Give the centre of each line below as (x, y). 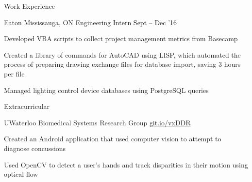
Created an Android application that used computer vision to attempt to (113, 139)
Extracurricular (27, 106)
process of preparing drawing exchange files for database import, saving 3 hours (122, 64)
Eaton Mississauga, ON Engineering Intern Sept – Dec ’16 (91, 22)
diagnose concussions (35, 148)
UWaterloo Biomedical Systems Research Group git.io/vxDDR (97, 122)
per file (14, 73)
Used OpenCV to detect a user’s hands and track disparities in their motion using (126, 164)
